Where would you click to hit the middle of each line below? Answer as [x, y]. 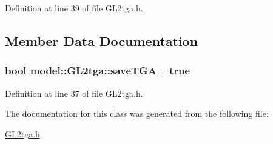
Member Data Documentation [102, 40]
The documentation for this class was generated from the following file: [137, 113]
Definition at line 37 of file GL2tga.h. [74, 93]
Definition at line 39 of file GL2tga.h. [74, 8]
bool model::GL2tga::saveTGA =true [98, 70]
